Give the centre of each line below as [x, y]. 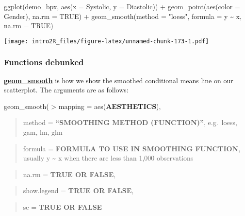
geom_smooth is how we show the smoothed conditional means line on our [119, 80]
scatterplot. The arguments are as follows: [66, 90]
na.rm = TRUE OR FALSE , [69, 174]
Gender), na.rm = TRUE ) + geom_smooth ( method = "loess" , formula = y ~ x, [123, 16]
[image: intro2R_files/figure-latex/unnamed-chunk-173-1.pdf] [106, 41]
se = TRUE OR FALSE [63, 207]
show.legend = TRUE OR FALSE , [78, 190]
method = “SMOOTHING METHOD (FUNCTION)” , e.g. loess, [130, 122]
